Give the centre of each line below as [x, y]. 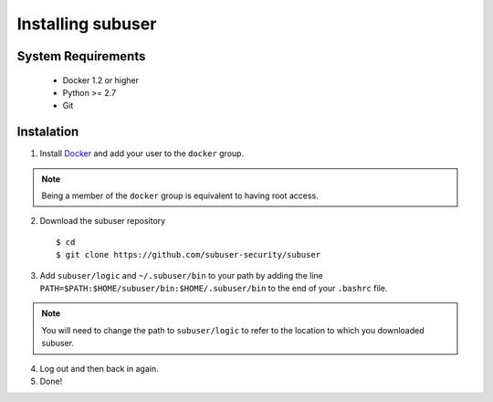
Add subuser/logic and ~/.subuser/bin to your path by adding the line [181, 275]
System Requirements [81, 56]
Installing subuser [87, 24]
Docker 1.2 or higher [101, 80]
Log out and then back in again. [99, 368]
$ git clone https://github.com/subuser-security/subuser [189, 255]
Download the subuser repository [103, 221]
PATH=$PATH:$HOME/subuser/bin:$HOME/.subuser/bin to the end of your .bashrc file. [214, 288]
